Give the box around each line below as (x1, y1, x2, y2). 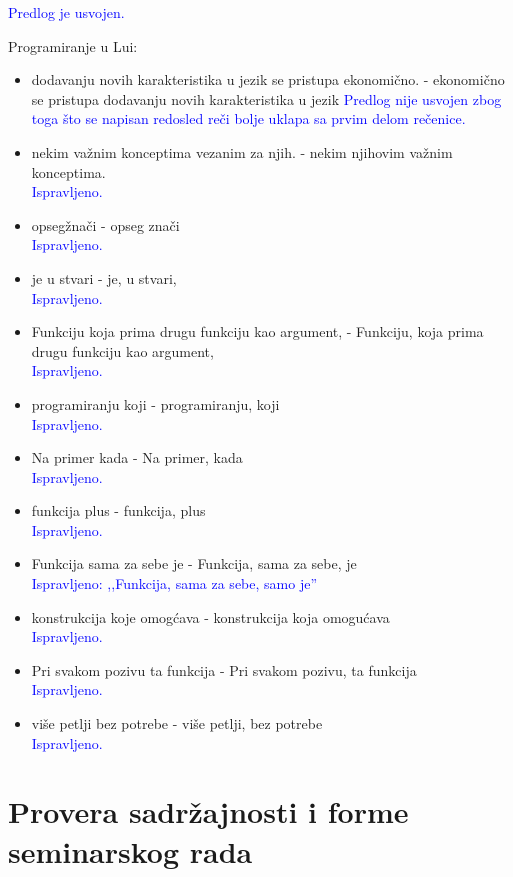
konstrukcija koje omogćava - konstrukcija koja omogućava (31, 606, 390, 627)
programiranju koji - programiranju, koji (31, 393, 280, 414)
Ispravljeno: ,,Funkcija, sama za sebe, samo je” (31, 573, 317, 594)
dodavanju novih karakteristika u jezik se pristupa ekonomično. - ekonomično (31, 69, 505, 90)
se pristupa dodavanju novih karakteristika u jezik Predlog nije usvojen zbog (31, 88, 502, 109)
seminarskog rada (8, 830, 253, 871)
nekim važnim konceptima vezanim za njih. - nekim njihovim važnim (31, 141, 453, 162)
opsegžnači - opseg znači (31, 214, 180, 235)
